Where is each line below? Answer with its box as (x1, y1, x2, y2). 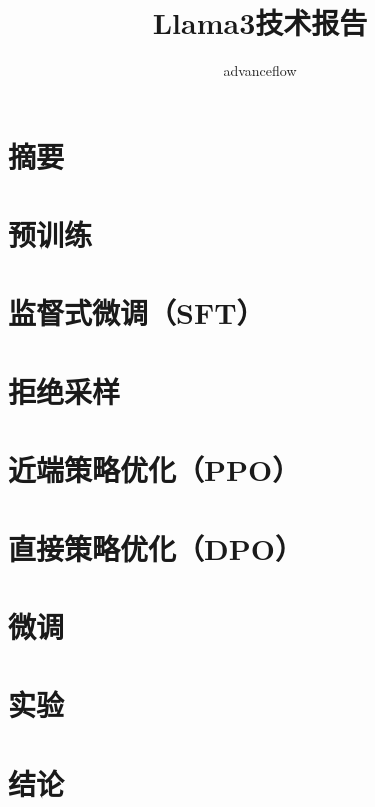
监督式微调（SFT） (8, 292, 265, 333)
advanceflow (223, 60, 297, 81)
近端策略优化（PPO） (8, 449, 301, 490)
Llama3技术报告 (152, 2, 368, 43)
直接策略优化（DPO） (8, 527, 303, 568)
